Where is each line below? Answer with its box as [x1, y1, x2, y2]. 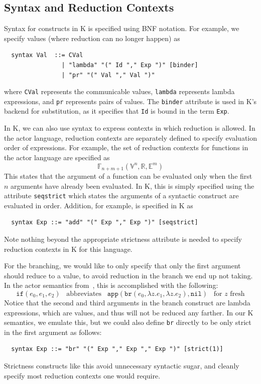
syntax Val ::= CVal [11, 52, 83, 59]
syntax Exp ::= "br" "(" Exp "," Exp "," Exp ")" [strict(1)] [11, 345, 223, 353]
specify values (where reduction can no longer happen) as [4, 33, 180, 43]
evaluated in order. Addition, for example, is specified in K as [4, 200, 193, 210]
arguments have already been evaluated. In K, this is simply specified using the [11, 180, 254, 191]
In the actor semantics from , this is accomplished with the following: [4, 280, 218, 290]
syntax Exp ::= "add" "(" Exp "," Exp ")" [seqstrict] [11, 219, 198, 226]
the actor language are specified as [4, 152, 110, 162]
